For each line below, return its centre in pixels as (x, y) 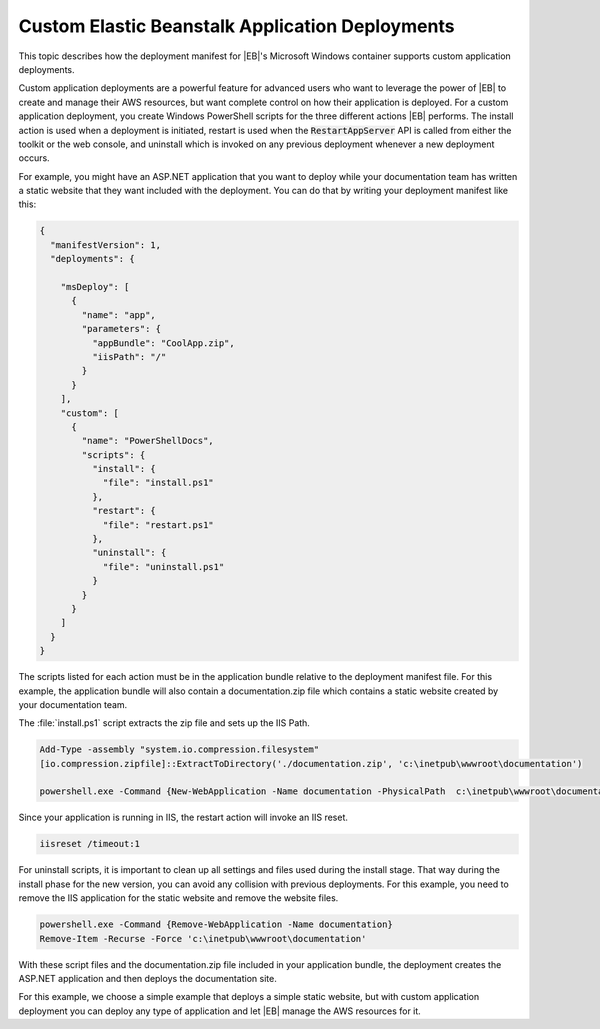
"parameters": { (121, 329)
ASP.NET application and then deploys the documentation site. (147, 978)
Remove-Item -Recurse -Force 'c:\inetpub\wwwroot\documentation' (203, 938)
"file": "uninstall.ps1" (163, 566)
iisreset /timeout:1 (89, 844)
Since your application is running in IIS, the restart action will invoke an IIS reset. (183, 817)
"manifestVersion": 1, (106, 244)
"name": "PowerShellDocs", (147, 441)
